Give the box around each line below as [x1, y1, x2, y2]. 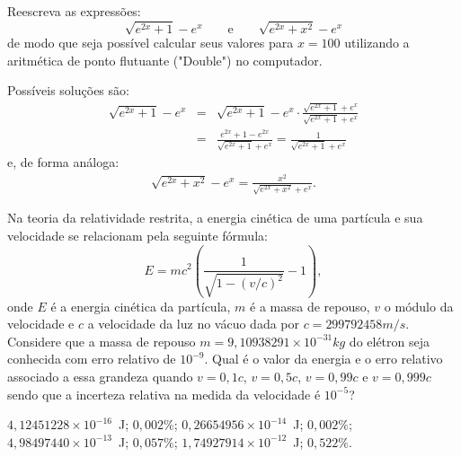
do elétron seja [349, 331, 430, 350]
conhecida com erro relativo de [7, 349, 176, 368]
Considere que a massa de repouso [7, 331, 196, 350]
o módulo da [384, 296, 454, 315]
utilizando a [344, 33, 410, 52]
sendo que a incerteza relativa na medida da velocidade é [7, 384, 321, 403]
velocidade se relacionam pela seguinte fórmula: [7, 225, 268, 244]
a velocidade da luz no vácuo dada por [87, 314, 299, 333]
